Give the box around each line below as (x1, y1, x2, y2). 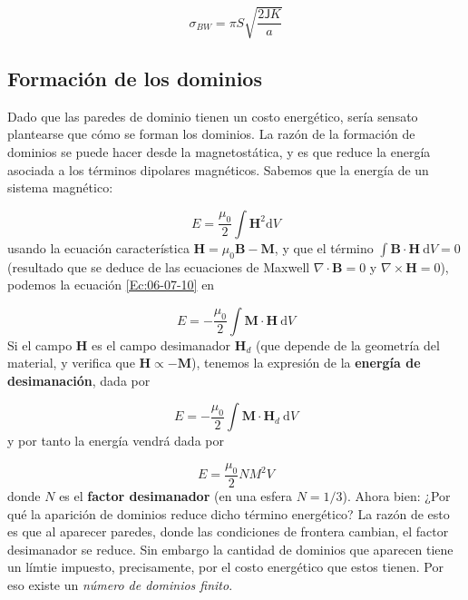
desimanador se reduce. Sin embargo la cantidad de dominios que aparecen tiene (7, 539, 453, 558)
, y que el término (274, 238, 374, 257)
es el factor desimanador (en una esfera (59, 486, 293, 505)
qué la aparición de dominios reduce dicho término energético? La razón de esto (7, 504, 450, 523)
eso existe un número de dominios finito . (7, 575, 233, 594)
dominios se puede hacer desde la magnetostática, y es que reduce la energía (7, 142, 431, 161)
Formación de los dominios (7, 64, 262, 92)
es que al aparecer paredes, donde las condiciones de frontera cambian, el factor (7, 522, 449, 541)
